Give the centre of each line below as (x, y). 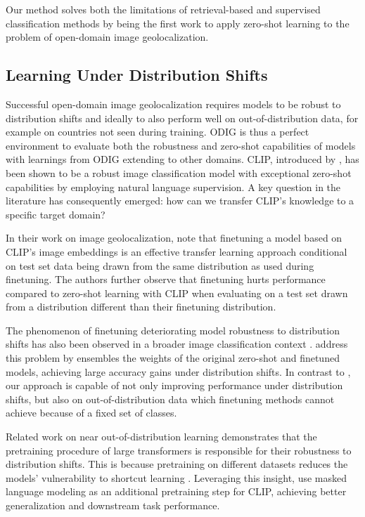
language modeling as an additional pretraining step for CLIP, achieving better (176, 491)
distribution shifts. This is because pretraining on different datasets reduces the (177, 464)
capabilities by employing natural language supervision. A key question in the (173, 186)
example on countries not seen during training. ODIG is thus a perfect (158, 132)
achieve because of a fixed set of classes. (91, 413)
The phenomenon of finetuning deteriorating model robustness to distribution (173, 330)
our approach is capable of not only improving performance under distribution (174, 385)
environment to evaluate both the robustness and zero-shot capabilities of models (181, 145)
